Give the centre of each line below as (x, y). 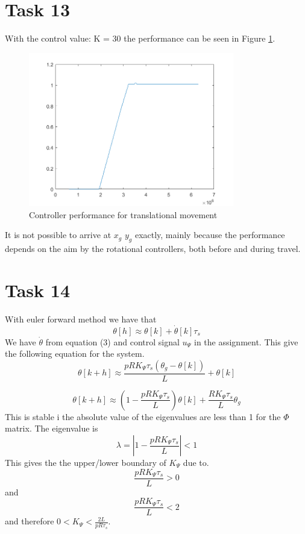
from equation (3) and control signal (112, 341)
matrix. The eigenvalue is (52, 428)
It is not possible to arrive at (58, 235)
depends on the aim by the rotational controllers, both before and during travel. (153, 249)
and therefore (30, 521)
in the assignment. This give (246, 341)
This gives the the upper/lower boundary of (86, 463)
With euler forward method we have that (81, 319)
